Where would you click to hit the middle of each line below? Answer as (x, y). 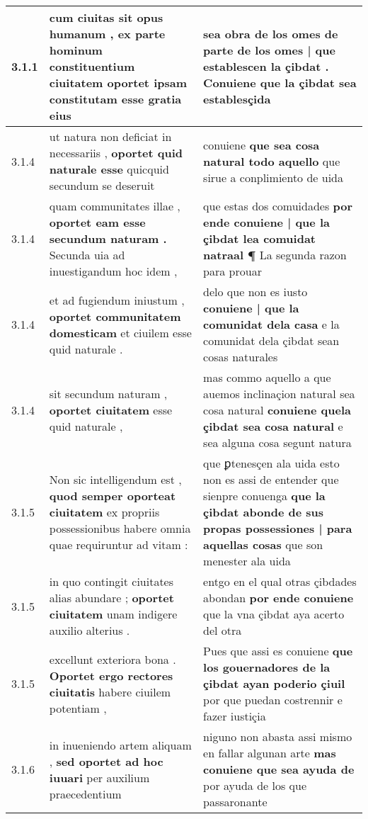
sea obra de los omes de (271, 34)
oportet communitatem (115, 316)
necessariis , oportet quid (116, 153)
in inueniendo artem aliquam (120, 745)
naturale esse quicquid (109, 169)
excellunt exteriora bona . (113, 659)
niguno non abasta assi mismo (278, 736)
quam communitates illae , (115, 206)
